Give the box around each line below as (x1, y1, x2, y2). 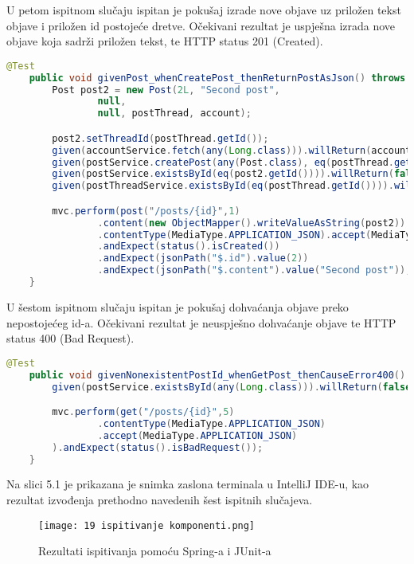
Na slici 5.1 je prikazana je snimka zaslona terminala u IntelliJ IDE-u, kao (6, 476, 369, 492)
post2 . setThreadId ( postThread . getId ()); (52, 132, 269, 144)
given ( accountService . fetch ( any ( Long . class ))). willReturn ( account (52, 144, 412, 156)
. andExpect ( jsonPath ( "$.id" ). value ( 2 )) (97, 253, 309, 264)
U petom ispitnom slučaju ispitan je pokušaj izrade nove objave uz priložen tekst (6, 2, 401, 18)
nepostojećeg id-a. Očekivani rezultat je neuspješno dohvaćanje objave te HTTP (6, 314, 396, 331)
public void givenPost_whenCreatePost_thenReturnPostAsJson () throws (29, 72, 406, 84)
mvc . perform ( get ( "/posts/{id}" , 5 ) (52, 406, 235, 418)
